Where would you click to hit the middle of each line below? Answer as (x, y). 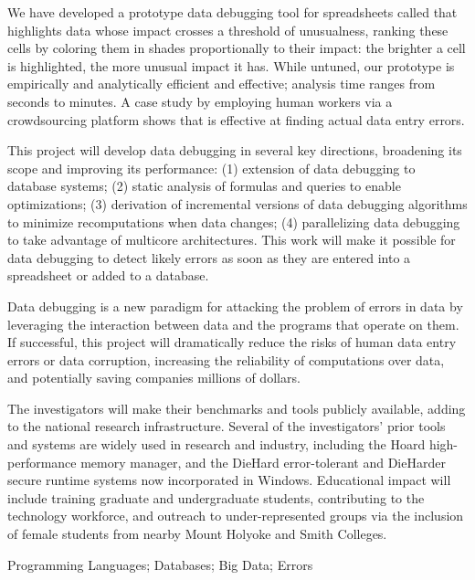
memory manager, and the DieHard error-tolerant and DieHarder (263, 462)
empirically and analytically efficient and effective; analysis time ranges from (222, 84)
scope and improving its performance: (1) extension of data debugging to (211, 168)
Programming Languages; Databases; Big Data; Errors (160, 564)
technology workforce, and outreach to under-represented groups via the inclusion (236, 516)
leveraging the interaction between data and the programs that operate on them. (233, 324)
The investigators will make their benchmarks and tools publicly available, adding (237, 408)
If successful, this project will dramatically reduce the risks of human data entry (232, 342)
